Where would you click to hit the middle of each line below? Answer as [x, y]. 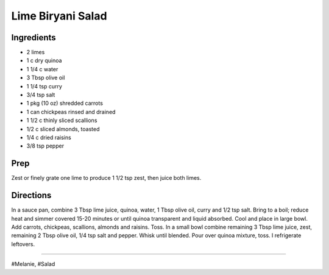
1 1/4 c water [42, 69]
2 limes [36, 52]
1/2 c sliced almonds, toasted [63, 129]
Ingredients [34, 37]
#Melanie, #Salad [33, 264]
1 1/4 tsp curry [44, 86]
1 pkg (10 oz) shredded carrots [65, 103]
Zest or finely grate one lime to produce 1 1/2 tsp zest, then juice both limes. [106, 178]
